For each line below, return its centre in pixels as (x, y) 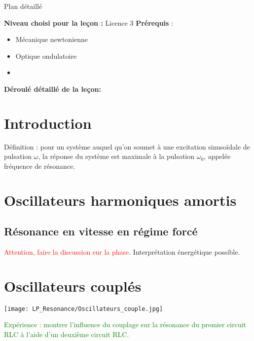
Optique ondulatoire (46, 56)
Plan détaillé (23, 6)
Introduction (48, 123)
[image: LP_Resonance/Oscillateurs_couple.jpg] (84, 309)
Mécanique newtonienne (52, 39)
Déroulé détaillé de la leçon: (53, 89)
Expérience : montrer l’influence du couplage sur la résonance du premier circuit (125, 324)
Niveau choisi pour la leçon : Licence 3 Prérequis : (89, 22)
